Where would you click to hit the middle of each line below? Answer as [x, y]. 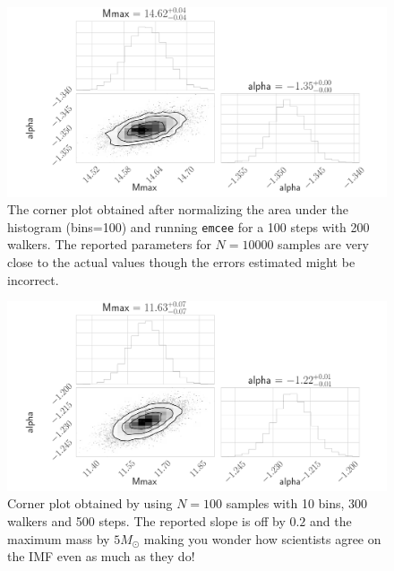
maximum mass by [59, 538]
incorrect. [33, 279]
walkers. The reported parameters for [109, 244]
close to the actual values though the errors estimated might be [181, 262]
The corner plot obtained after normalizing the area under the [178, 209]
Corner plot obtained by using [90, 503]
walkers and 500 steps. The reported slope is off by [146, 520]
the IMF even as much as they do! [101, 556]
